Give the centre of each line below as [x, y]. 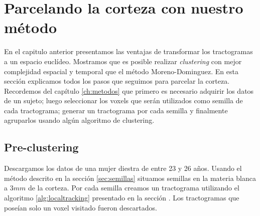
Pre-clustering [41, 147]
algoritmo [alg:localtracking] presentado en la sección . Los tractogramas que [122, 198]
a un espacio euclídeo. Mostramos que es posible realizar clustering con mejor [123, 61]
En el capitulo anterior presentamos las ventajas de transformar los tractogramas [128, 51]
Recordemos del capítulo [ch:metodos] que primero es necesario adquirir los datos [129, 90]
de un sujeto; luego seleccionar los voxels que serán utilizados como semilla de [123, 100]
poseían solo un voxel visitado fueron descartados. [81, 207]
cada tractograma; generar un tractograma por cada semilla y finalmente [116, 110]
